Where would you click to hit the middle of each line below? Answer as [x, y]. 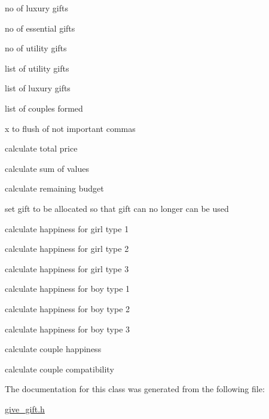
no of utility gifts [36, 48]
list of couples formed [44, 108]
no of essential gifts [40, 28]
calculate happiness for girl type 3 [67, 268]
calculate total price [41, 148]
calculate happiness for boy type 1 [68, 289]
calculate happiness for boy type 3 [68, 329]
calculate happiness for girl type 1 [67, 228]
